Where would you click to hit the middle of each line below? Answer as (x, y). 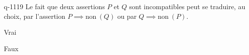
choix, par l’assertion (35, 16)
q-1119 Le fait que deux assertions (54, 6)
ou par (127, 16)
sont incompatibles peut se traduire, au (187, 6)
